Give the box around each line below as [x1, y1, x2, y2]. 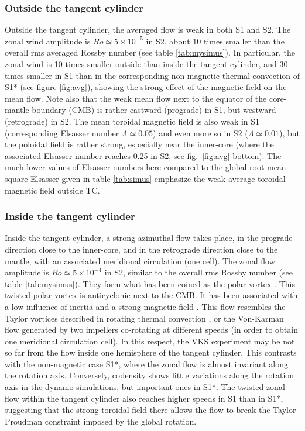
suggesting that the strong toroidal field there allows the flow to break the [5, 404, 270, 416]
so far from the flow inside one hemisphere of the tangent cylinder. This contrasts [5, 346, 297, 358]
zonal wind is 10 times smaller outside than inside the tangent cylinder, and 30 [5, 58, 288, 70]
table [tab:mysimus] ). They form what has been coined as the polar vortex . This [5, 277, 295, 289]
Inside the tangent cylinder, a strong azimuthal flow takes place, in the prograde [5, 232, 293, 244]
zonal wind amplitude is [5, 35, 91, 47]
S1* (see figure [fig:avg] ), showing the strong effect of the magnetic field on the [5, 81, 287, 93]
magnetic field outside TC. [5, 184, 100, 196]
